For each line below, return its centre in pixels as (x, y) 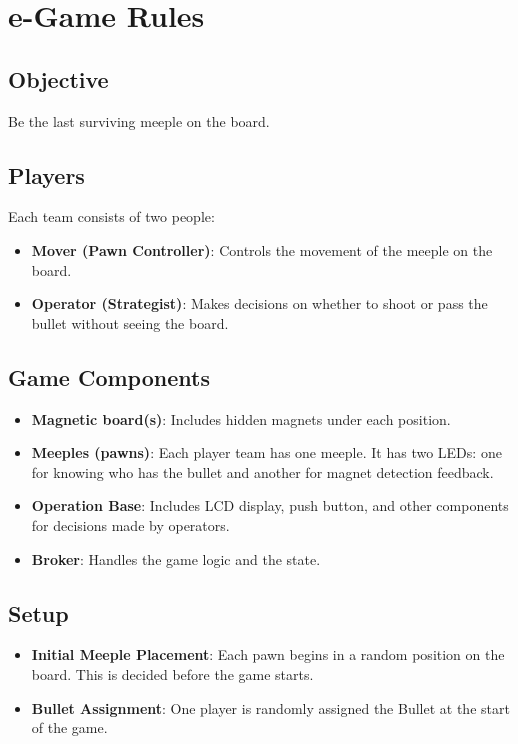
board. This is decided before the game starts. (172, 673)
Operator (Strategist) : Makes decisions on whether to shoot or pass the (259, 303)
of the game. (69, 727)
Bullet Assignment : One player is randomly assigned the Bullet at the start (270, 707)
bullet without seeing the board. (130, 322)
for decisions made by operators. (130, 524)
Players (46, 174)
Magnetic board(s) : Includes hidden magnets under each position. (241, 418)
